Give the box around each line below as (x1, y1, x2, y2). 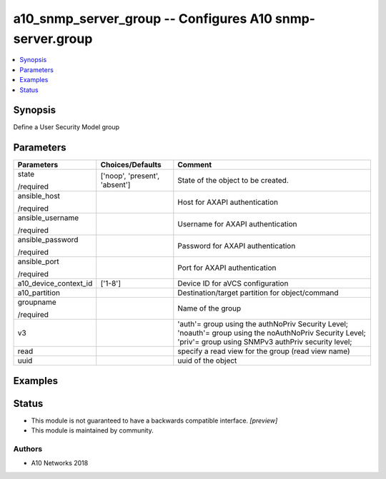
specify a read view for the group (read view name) (177, 346, 350, 356)
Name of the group (177, 303, 242, 313)
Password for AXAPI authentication (177, 241, 296, 251)
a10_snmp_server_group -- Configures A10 (13, 11, 273, 26)
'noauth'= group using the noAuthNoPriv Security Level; (177, 328, 366, 338)
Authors (13, 444, 43, 454)
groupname (17, 297, 56, 307)
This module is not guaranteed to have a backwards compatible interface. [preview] (31, 416, 278, 425)
